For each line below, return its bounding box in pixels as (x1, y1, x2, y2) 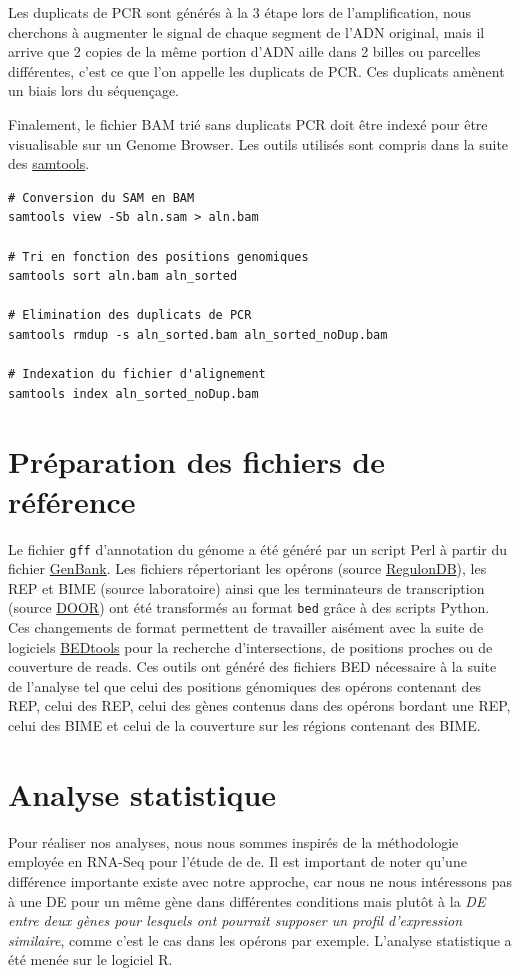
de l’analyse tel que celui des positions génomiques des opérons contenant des (8, 675, 482, 696)
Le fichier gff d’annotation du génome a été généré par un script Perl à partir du (8, 538, 508, 559)
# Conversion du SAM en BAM (8, 190, 195, 205)
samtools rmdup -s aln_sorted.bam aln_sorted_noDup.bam (8, 327, 388, 342)
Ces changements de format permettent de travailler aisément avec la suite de (8, 617, 484, 638)
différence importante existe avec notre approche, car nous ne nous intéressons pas (8, 870, 512, 891)
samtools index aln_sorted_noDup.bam (8, 386, 259, 401)
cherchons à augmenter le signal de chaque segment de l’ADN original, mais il (8, 21, 485, 42)
